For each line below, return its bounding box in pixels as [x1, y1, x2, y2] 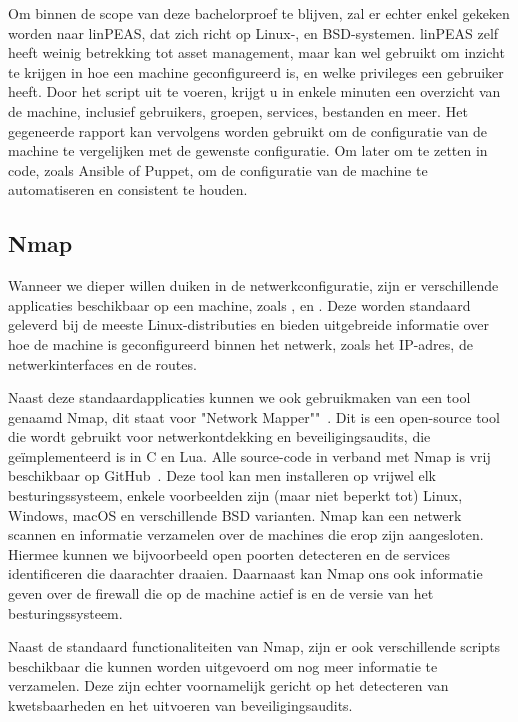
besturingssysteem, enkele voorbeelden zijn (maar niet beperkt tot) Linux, [8, 485, 463, 506]
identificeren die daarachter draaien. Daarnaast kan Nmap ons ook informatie [8, 563, 483, 584]
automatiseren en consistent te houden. [8, 179, 248, 200]
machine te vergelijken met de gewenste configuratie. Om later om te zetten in [8, 140, 488, 161]
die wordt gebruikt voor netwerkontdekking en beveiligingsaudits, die [8, 426, 431, 447]
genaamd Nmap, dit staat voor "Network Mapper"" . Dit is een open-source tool [8, 406, 500, 427]
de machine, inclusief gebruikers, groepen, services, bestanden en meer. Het [8, 100, 468, 121]
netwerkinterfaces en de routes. [8, 353, 197, 374]
